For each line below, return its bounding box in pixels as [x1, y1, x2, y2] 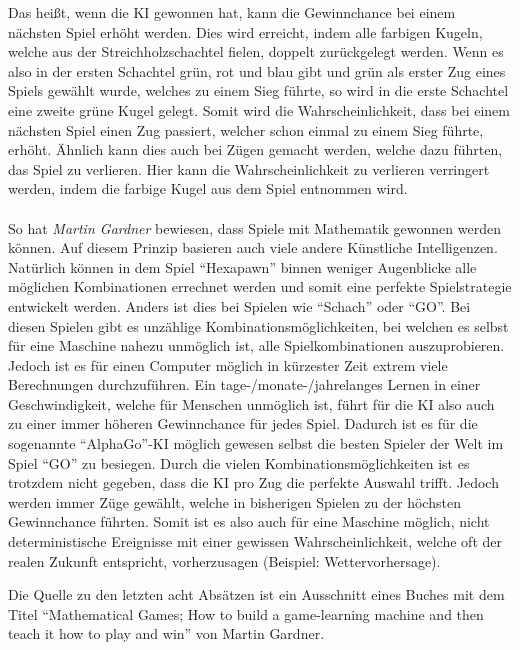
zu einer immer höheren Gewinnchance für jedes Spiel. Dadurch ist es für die [8, 413, 478, 434]
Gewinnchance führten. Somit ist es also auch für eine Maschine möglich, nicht [8, 511, 490, 532]
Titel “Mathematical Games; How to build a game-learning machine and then [8, 603, 484, 624]
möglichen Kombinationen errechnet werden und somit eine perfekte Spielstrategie [8, 276, 512, 297]
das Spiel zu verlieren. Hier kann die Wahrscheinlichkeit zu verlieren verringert [8, 158, 490, 179]
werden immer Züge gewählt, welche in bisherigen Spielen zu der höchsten [8, 491, 461, 512]
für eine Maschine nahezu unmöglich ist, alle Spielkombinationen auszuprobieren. [8, 335, 505, 356]
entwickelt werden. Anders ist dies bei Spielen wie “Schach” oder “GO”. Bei [8, 295, 471, 316]
